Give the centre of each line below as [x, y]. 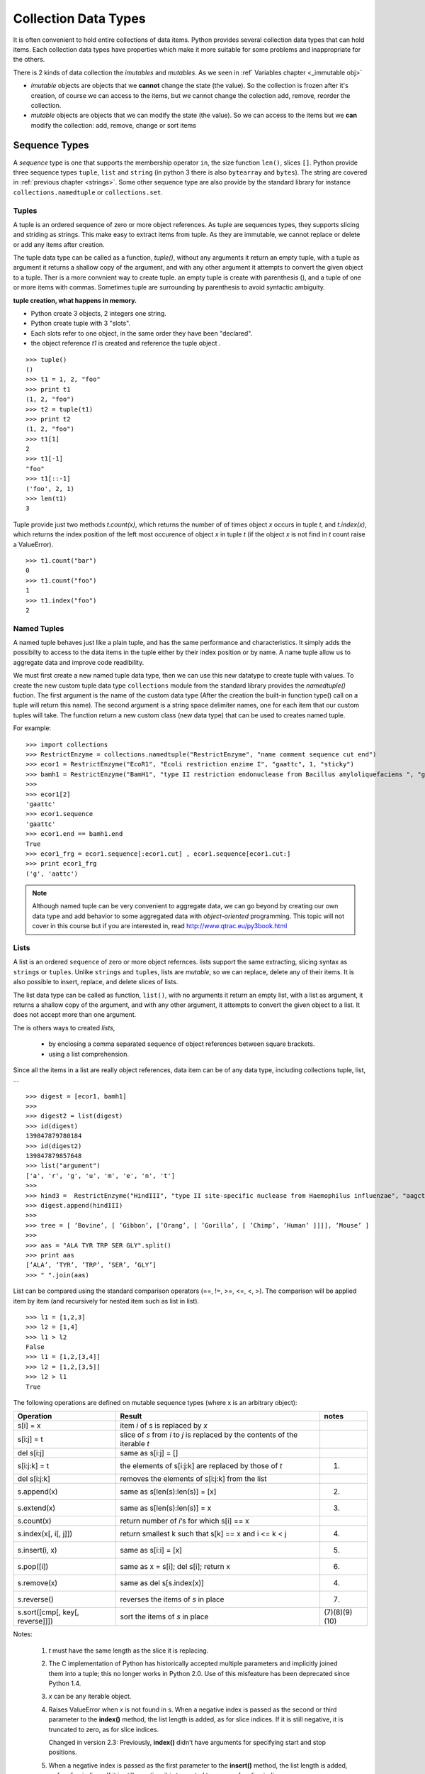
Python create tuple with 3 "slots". [81, 324]
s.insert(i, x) [37, 1550]
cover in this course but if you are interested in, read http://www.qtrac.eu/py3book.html [160, 926]
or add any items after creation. [59, 244]
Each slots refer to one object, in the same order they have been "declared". [142, 333]
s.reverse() [36, 1599]
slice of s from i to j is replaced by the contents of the [209, 1435]
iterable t [135, 1444]
